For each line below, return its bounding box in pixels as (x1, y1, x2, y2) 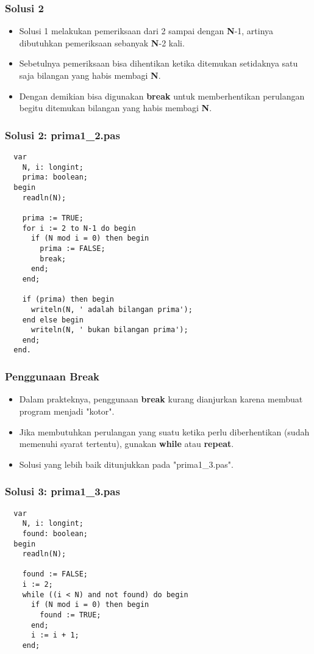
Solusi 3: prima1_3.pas (5, 484, 120, 499)
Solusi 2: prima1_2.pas (5, 127, 120, 142)
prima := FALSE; (40, 244, 105, 253)
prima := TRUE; (22, 213, 84, 222)
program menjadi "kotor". (19, 404, 115, 417)
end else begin (22, 315, 84, 324)
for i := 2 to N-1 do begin (22, 223, 136, 233)
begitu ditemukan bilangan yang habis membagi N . (19, 101, 212, 114)
